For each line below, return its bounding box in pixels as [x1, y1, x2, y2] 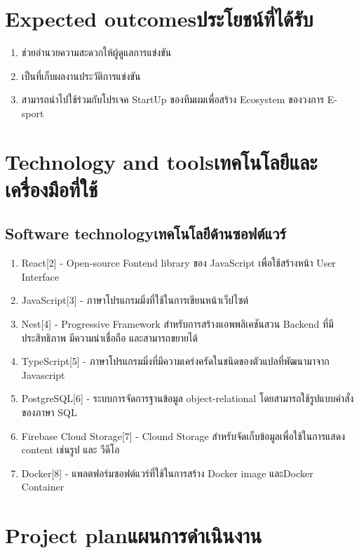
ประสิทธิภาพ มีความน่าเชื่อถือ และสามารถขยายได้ [21, 330, 198, 345]
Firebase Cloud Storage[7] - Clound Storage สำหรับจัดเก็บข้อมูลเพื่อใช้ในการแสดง [21, 428, 345, 443]
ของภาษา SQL [21, 405, 77, 420]
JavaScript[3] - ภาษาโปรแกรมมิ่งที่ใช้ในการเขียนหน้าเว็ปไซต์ [21, 293, 249, 307]
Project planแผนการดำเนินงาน [5, 521, 262, 549]
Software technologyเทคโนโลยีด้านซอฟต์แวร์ [5, 222, 286, 244]
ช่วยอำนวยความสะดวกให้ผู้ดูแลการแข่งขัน [21, 45, 172, 60]
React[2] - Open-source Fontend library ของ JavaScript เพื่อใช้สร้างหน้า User [21, 255, 336, 270]
